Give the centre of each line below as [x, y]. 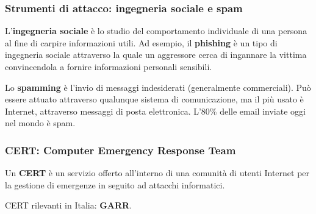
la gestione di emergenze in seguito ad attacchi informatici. [115, 184]
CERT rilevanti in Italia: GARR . [69, 205]
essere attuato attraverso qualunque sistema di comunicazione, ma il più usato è [154, 99]
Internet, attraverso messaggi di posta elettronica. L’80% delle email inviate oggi [155, 111]
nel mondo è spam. [40, 123]
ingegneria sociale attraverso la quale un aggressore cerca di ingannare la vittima [156, 55]
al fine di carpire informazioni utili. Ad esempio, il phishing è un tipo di [141, 42]
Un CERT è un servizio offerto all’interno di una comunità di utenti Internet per [157, 173]
